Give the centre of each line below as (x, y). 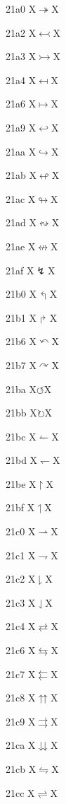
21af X (20, 270)
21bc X (21, 436)
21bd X (22, 460)
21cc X (20, 792)
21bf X (20, 507)
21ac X (21, 198)
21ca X (21, 745)
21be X (21, 483)
